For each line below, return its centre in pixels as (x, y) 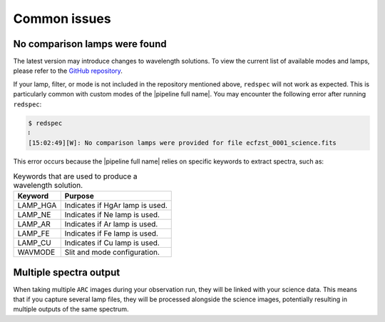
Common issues (62, 19)
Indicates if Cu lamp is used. (112, 243)
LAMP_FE (34, 233)
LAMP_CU (34, 243)
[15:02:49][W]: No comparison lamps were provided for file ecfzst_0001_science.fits (182, 143)
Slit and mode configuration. (112, 252)
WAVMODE (36, 252)
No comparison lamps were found (90, 44)
